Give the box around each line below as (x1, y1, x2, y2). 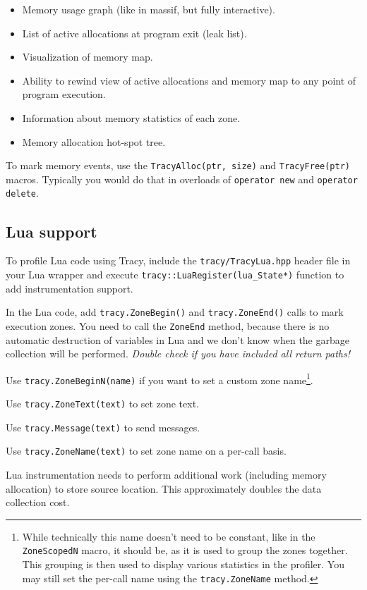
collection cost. (6, 495, 70, 510)
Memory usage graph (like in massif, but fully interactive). (22, 2, 275, 16)
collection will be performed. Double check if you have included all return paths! (6, 346, 350, 361)
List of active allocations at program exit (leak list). (22, 25, 247, 40)
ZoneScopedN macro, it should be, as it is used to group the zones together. (22, 543, 348, 558)
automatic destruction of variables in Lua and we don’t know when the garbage (6, 332, 349, 347)
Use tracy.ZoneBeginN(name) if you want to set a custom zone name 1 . (6, 370, 313, 387)
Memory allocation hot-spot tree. (22, 134, 166, 149)
